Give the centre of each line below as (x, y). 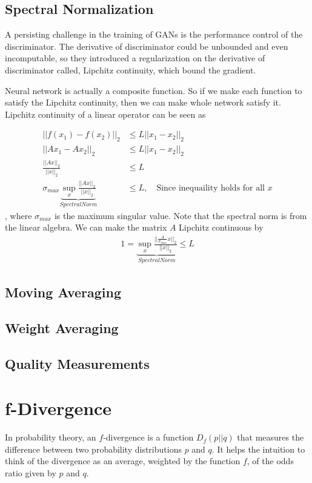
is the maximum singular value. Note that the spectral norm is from (181, 215)
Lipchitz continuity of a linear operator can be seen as (105, 114)
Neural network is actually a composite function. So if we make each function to (154, 90)
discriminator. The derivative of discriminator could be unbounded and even (147, 46)
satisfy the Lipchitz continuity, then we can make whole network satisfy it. (143, 102)
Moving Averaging (63, 292)
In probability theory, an (51, 437)
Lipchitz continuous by (221, 227)
